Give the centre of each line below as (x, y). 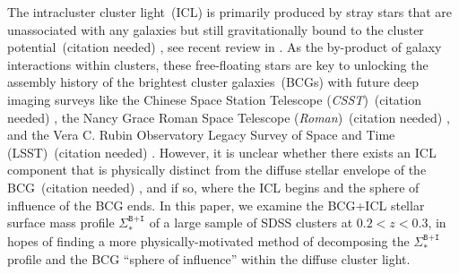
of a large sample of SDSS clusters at (251, 223)
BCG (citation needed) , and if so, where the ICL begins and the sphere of (213, 187)
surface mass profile (61, 223)
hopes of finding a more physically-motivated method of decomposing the (208, 240)
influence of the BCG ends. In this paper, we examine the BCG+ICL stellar (216, 205)
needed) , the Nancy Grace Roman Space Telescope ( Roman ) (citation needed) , (229, 117)
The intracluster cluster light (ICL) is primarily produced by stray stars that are (230, 12)
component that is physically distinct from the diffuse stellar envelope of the (217, 170)
